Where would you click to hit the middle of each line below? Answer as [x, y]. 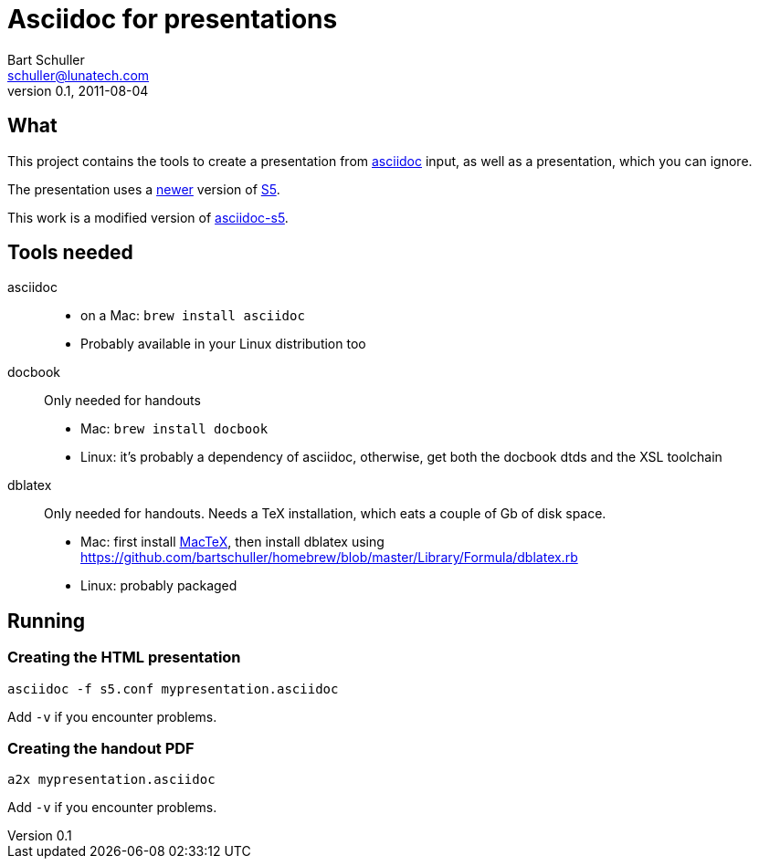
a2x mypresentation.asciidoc [111, 780]
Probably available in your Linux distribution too [223, 344]
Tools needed [70, 253]
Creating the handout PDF [101, 749]
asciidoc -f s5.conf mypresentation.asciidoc [173, 689]
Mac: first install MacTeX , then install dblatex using [232, 542]
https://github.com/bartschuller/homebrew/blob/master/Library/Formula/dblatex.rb [329, 558]
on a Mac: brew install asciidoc [193, 316]
